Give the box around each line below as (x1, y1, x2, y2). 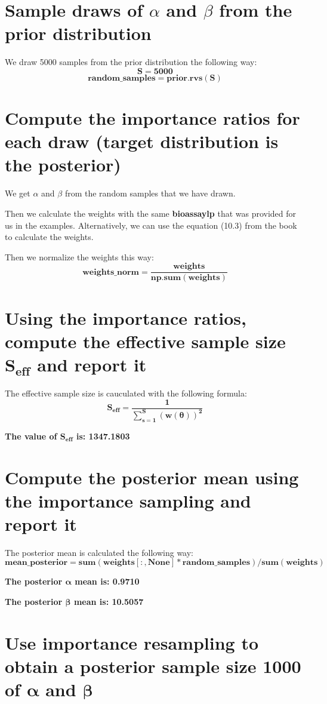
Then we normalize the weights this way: (5, 250, 154, 263)
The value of (5, 429, 57, 442)
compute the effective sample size (5, 328, 286, 353)
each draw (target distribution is (5, 129, 279, 153)
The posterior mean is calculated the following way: (5, 546, 193, 558)
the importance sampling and (5, 488, 251, 512)
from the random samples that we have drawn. (64, 187, 236, 199)
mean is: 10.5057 (73, 595, 144, 608)
